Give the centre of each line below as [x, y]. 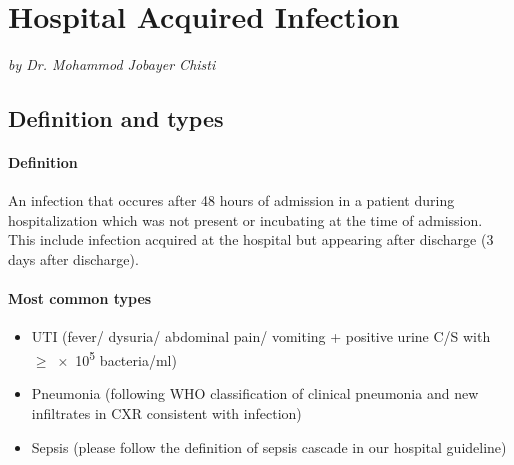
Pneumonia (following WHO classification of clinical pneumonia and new [255, 393]
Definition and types [116, 118]
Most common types [80, 298]
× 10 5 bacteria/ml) [117, 358]
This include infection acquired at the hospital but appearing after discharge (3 [251, 239]
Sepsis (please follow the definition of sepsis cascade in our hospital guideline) [269, 446]
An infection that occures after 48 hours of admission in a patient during [231, 200]
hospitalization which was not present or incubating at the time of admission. [245, 219]
